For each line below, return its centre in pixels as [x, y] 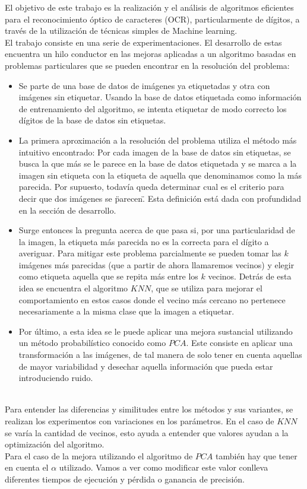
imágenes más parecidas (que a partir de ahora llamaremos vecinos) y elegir [156, 264]
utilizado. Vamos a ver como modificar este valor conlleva [164, 467]
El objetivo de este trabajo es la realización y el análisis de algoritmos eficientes [149, 7]
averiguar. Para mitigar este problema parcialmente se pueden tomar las [150, 253]
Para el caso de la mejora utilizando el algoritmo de [99, 455]
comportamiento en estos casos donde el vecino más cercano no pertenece [152, 299]
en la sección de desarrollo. [67, 210]
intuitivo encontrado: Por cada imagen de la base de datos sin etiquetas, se [155, 152]
